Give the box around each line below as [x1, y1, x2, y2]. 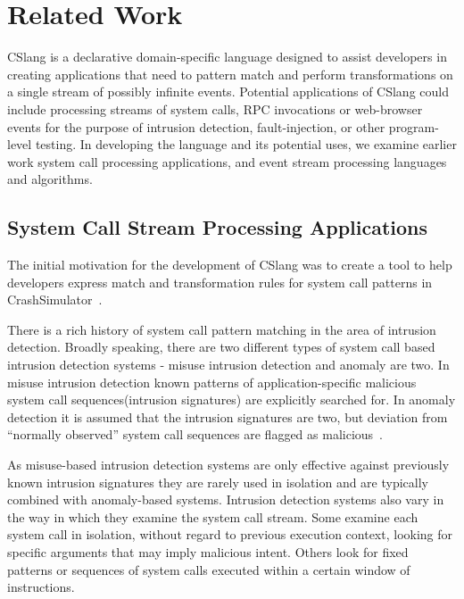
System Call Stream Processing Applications [7, 213, 428, 241]
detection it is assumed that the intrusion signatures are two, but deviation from [7, 407, 448, 426]
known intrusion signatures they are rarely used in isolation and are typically [7, 472, 428, 491]
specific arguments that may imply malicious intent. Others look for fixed [7, 542, 409, 561]
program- [388, 117, 439, 136]
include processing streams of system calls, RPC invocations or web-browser [7, 99, 423, 118]
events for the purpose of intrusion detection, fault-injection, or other [7, 117, 385, 136]
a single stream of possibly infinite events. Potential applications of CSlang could [7, 82, 449, 101]
